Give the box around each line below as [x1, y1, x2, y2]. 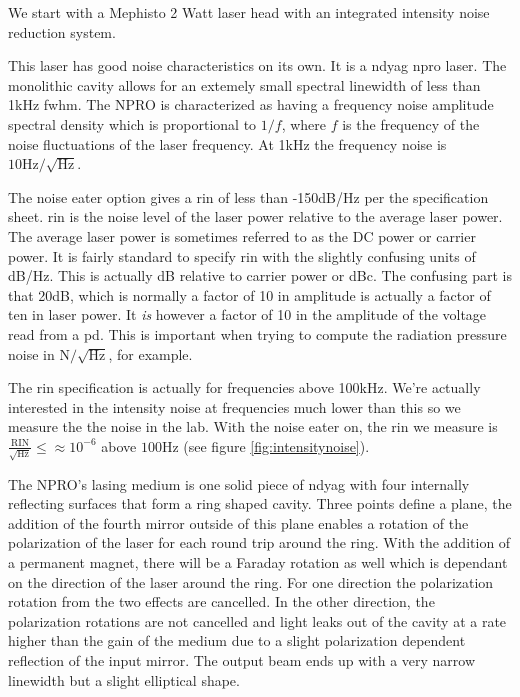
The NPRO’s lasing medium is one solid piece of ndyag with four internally [8, 473, 470, 494]
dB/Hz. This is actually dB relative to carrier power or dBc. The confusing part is [8, 265, 512, 286]
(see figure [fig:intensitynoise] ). [183, 435, 370, 456]
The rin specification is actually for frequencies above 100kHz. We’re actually [8, 377, 481, 398]
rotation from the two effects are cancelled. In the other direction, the [8, 591, 435, 612]
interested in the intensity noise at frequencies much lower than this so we [8, 396, 461, 417]
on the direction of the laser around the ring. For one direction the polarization [8, 571, 494, 592]
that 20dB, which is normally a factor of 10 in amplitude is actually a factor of [8, 284, 491, 305]
